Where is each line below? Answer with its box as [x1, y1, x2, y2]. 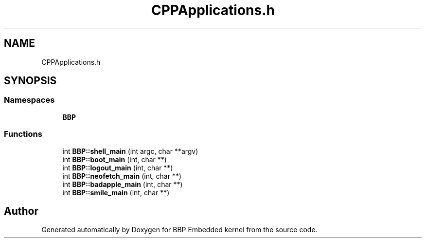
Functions [4, 129, 42, 139]
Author [4, 205, 38, 217]
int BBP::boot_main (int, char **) [62, 155, 167, 164]
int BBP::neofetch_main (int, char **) [62, 171, 182, 180]
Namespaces [4, 95, 55, 105]
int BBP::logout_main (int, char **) [62, 163, 173, 172]
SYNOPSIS [4, 74, 57, 87]
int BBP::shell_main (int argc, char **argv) [62, 147, 198, 155]
